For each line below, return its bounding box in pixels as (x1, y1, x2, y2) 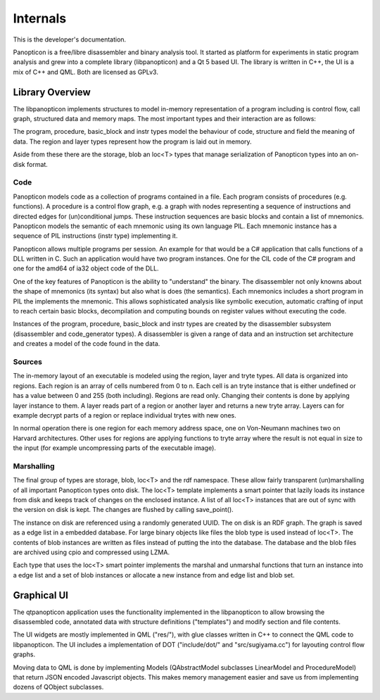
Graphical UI (13, 589, 68, 601)
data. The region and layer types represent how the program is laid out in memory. (13, 137, 253, 146)
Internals (13, 11, 67, 26)
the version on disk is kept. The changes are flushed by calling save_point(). (13, 506, 234, 514)
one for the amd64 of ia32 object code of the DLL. (13, 264, 159, 273)
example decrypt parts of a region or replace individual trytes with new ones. (13, 411, 236, 419)
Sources (13, 356, 42, 366)
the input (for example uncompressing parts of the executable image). (13, 444, 216, 452)
